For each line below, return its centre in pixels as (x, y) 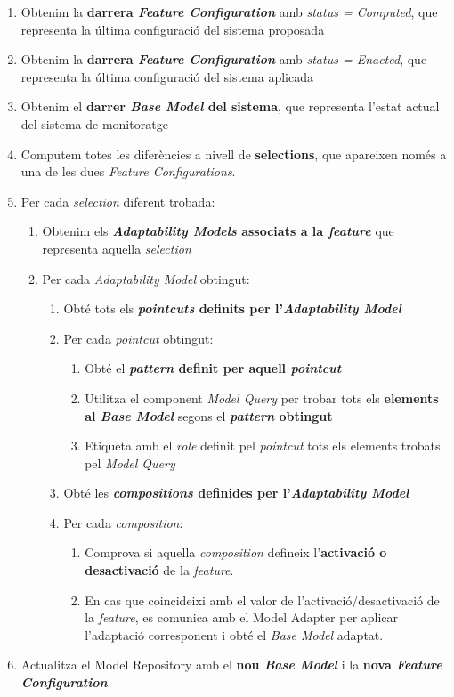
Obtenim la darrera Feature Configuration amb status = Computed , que (229, 12)
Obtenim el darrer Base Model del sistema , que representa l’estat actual (230, 106)
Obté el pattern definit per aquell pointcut (213, 368)
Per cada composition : (123, 522)
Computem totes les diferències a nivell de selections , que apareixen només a (234, 154)
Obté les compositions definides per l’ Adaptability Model (236, 493)
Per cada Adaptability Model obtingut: (146, 278)
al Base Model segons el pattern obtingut (209, 415)
